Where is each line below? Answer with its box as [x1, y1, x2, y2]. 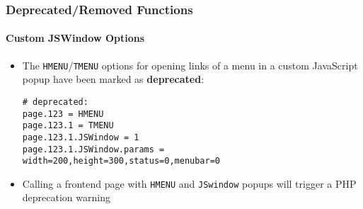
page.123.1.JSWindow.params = [22, 144, 165, 154]
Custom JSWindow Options [6, 30, 144, 45]
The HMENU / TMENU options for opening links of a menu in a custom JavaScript [22, 57, 358, 72]
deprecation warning [22, 190, 110, 205]
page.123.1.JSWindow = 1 [22, 132, 139, 142]
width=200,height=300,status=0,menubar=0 [22, 156, 220, 166]
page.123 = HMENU [22, 108, 104, 119]
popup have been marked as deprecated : [22, 72, 204, 86]
